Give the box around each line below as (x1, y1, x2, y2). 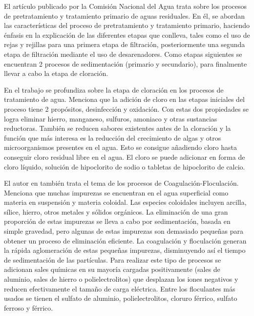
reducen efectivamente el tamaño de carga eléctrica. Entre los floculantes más (4, 283, 235, 293)
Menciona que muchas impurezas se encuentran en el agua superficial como (4, 187, 229, 197)
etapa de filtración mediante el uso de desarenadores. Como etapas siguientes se (4, 49, 242, 59)
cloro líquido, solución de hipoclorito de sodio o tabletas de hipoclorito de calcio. (4, 161, 245, 171)
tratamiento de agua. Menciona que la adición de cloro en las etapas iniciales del (4, 94, 245, 104)
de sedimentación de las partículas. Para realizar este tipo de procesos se (4, 254, 221, 265)
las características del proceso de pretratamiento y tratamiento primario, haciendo (4, 20, 250, 30)
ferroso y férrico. (4, 302, 53, 313)
